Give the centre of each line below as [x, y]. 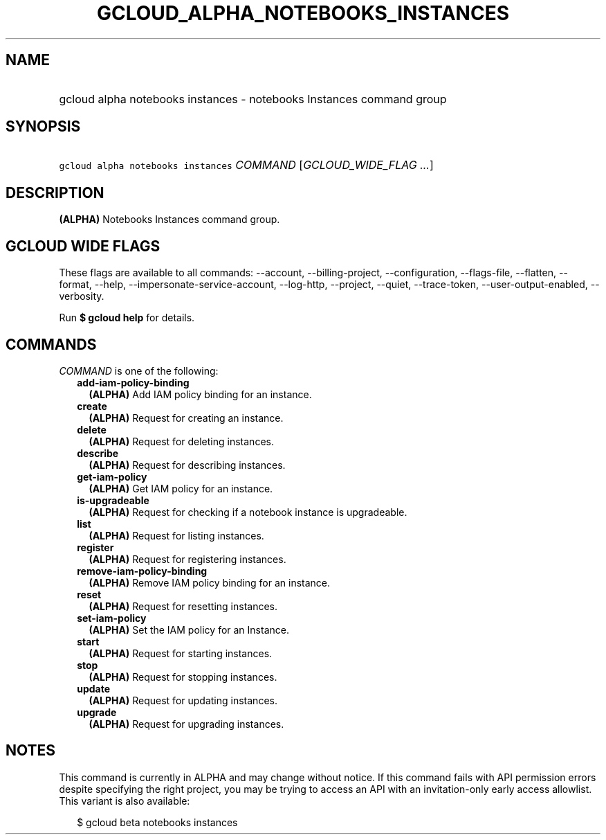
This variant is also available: [125, 801]
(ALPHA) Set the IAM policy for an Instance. [189, 629]
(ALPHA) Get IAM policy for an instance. [181, 488]
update [94, 688]
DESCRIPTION [55, 193]
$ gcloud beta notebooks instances [157, 822]
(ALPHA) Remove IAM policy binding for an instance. [210, 582]
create [92, 406]
